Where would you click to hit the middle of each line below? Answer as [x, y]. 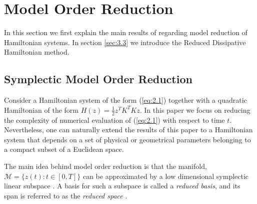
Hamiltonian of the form [41, 110]
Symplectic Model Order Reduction [98, 79]
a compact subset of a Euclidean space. [64, 149]
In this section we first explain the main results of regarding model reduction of [126, 32]
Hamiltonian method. [37, 52]
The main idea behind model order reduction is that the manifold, [105, 166]
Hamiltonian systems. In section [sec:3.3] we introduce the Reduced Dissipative [125, 42]
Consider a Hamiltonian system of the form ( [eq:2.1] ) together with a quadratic [125, 100]
